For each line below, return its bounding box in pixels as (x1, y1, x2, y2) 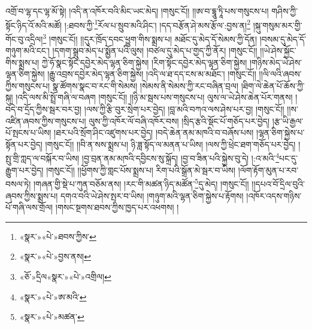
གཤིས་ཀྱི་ (271, 5, 298, 17)
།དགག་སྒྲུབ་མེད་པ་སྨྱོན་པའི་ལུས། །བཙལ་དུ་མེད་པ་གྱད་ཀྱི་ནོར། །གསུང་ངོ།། (52, 44, 258, 57)
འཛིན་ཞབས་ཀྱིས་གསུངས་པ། (5, 114, 86, 127)
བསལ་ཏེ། (5, 177, 31, 190)
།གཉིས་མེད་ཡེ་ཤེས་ (249, 56, 302, 68)
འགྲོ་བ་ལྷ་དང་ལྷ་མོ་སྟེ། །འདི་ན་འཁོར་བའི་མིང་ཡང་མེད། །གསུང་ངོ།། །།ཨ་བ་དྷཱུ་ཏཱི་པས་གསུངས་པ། (5, 5, 269, 17)
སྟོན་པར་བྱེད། (5, 138, 43, 150)
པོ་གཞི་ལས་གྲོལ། (5, 201, 53, 214)
